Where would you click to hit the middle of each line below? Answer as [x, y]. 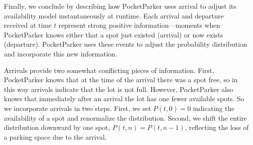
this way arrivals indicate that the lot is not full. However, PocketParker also [118, 89]
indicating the [214, 108]
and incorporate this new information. [61, 53]
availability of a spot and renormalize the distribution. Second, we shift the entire [126, 118]
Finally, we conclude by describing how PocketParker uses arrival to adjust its [120, 6]
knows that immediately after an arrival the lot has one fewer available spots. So [124, 99]
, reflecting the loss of [217, 127]
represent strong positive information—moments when [139, 25]
